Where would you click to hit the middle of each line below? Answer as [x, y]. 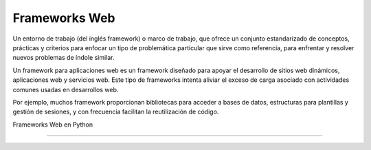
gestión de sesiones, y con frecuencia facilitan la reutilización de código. [116, 112]
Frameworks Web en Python [53, 125]
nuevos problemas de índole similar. [64, 58]
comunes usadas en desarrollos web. [66, 89]
